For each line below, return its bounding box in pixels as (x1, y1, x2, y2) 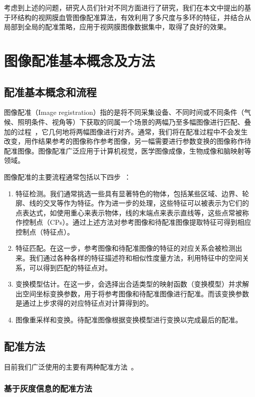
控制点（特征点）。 (15, 226, 74, 237)
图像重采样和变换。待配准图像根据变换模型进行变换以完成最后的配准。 (15, 315, 242, 325)
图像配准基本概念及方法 (4, 50, 155, 70)
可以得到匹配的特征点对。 (29, 262, 112, 272)
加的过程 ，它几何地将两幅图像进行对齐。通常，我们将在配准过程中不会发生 (4, 126, 248, 136)
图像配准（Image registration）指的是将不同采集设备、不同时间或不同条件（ (4, 107, 244, 117)
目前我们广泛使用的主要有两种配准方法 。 (4, 361, 138, 371)
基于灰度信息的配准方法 (4, 382, 92, 395)
